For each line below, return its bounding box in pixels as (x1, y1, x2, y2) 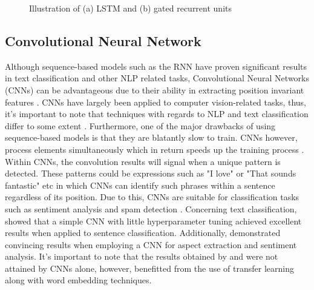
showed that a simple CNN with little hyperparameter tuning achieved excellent (5, 214, 302, 227)
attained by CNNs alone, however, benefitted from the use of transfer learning (5, 261, 294, 274)
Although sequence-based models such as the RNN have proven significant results (5, 59, 307, 72)
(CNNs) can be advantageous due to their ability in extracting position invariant (5, 83, 304, 96)
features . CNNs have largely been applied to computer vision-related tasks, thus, (5, 95, 307, 108)
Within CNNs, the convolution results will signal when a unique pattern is (5, 155, 281, 167)
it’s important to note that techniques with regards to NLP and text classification (5, 107, 309, 120)
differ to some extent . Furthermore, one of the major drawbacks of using (5, 119, 276, 132)
